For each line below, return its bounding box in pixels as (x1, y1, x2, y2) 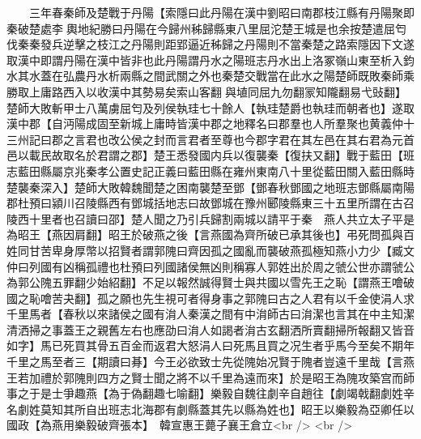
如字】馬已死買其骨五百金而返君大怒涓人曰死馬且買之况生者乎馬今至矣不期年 (6, 337, 415, 354)
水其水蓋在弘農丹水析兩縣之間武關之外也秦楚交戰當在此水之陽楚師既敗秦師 (6, 67, 403, 84)
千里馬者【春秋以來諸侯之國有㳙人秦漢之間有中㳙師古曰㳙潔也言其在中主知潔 (6, 305, 415, 322)
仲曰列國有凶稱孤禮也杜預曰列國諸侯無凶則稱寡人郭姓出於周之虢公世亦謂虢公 (6, 258, 415, 275)
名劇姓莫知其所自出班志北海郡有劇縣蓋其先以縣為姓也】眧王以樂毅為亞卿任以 (6, 400, 415, 417)
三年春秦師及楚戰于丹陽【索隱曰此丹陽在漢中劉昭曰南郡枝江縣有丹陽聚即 (28, 4, 415, 20)
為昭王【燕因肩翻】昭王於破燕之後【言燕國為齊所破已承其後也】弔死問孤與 (6, 226, 403, 243)
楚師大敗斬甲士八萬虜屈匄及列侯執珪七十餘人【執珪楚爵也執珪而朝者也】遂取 (6, 99, 415, 116)
